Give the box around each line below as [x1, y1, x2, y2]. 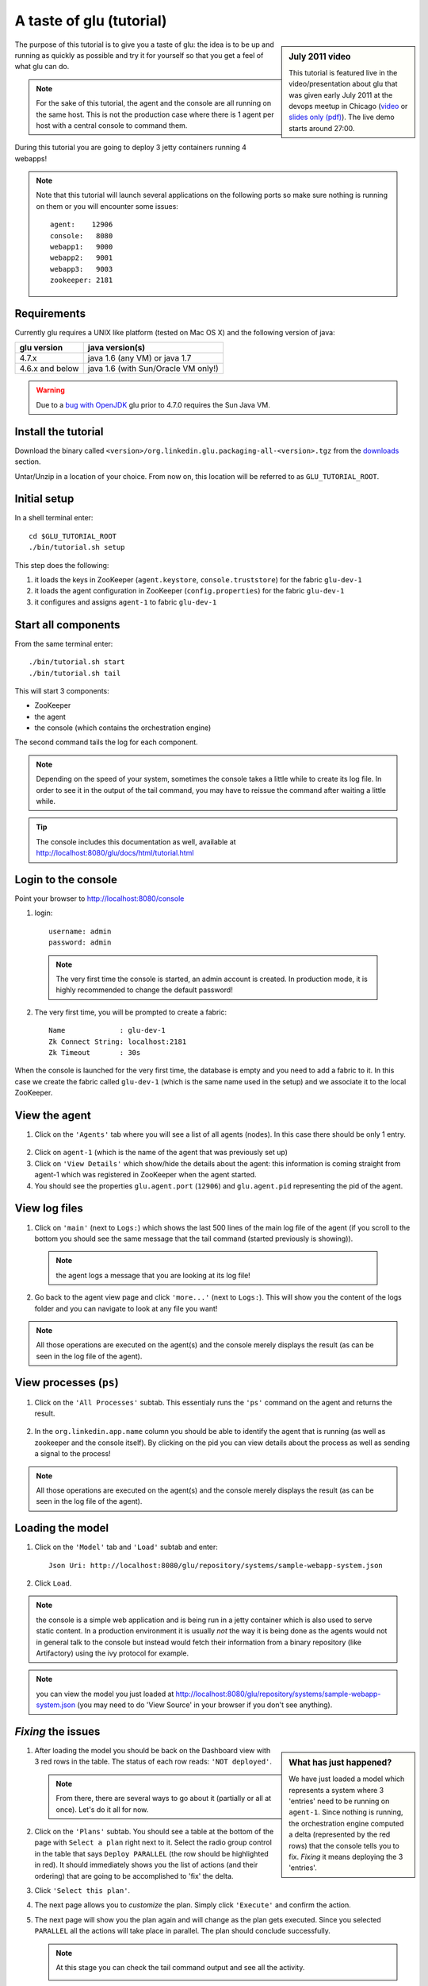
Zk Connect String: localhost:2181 [48, 1037, 187, 1046]
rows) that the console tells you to [289, 1841, 399, 1850]
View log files [14, 1202, 83, 1215]
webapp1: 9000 [50, 242, 113, 252]
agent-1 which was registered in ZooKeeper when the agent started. [34, 1170, 257, 1180]
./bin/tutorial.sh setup [29, 543, 125, 552]
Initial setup [14, 493, 75, 506]
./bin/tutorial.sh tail [29, 668, 121, 678]
